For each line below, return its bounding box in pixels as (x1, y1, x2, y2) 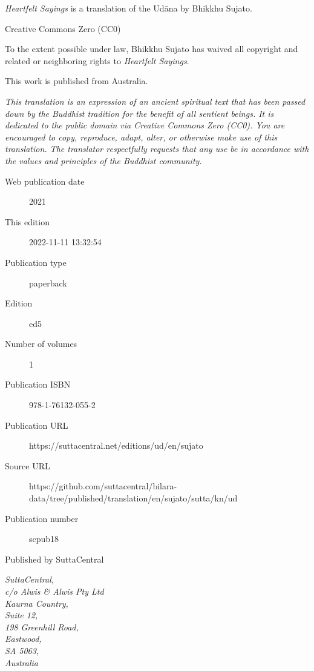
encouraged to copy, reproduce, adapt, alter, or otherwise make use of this (5, 130, 278, 143)
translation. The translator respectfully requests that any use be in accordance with (5, 142, 309, 155)
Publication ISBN (5, 378, 71, 391)
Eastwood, (5, 632, 42, 645)
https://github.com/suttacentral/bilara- (29, 480, 177, 492)
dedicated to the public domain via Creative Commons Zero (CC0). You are (5, 119, 285, 131)
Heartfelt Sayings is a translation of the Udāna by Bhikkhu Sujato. (5, 2, 252, 14)
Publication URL (5, 418, 68, 431)
